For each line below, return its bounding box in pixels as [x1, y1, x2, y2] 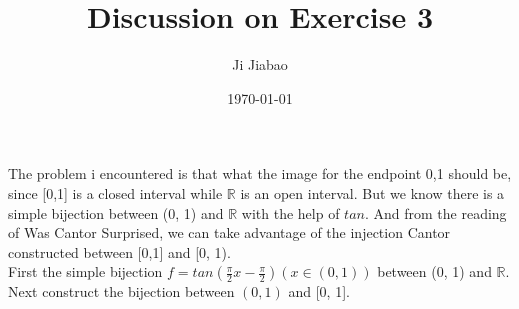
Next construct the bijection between [8, 281, 235, 302]
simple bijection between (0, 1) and [8, 202, 224, 223]
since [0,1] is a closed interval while [8, 182, 223, 203]
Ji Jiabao [232, 54, 288, 75]
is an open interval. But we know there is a [240, 182, 505, 203]
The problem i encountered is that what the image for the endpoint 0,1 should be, [8, 163, 512, 184]
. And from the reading [364, 202, 507, 223]
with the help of [241, 202, 340, 223]
